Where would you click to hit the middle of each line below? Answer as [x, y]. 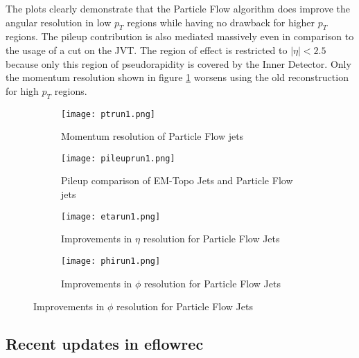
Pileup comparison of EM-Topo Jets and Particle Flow [177, 180]
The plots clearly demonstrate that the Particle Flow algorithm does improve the [178, 8]
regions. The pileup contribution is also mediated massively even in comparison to [180, 36]
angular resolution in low [59, 22]
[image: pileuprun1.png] [118, 158]
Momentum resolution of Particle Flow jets [152, 136]
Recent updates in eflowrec [105, 344]
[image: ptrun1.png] [108, 114]
